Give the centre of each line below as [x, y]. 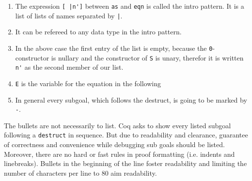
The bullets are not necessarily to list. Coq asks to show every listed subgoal [118, 125]
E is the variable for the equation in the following [88, 83]
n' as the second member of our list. [69, 67]
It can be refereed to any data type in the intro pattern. [98, 32]
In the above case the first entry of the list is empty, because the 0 [114, 48]
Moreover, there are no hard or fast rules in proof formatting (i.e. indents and [119, 154]
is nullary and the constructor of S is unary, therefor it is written [147, 57]
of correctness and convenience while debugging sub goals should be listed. [114, 144]
